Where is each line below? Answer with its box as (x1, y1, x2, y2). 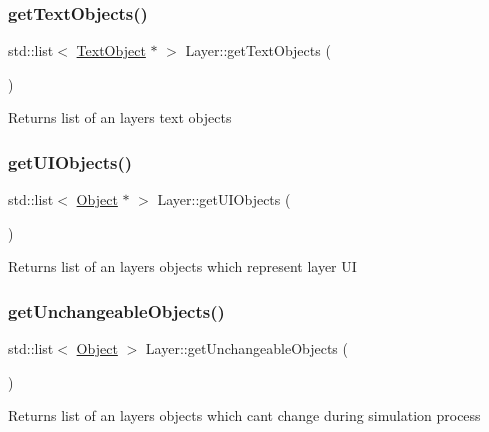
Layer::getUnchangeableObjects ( (145, 338, 348, 359)
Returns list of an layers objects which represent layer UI (8, 256, 357, 277)
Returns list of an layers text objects (8, 107, 232, 128)
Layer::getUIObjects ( (157, 189, 291, 210)
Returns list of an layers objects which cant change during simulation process (8, 405, 481, 426)
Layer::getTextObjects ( (185, 40, 331, 61)
